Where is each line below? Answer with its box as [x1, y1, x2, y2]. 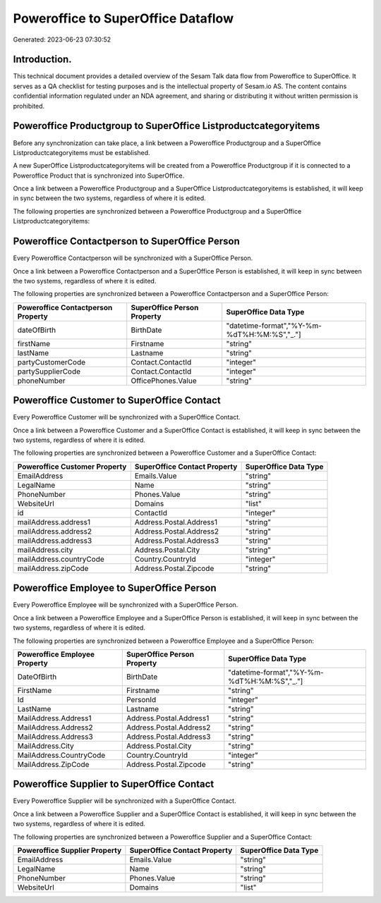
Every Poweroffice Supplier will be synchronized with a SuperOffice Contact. [13, 797, 236, 805]
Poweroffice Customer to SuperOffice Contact [13, 395, 222, 407]
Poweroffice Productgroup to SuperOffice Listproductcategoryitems [13, 120, 320, 132]
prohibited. [13, 102, 45, 110]
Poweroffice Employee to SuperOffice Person [13, 582, 217, 594]
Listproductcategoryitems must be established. [13, 148, 151, 156]
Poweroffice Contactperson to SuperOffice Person [13, 235, 240, 247]
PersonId [126, 694, 157, 704]
